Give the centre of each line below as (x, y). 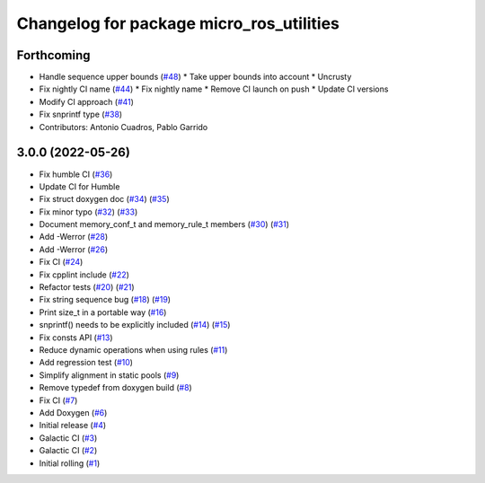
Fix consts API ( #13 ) (76, 338)
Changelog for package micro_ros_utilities (178, 23)
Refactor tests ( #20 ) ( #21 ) (87, 287)
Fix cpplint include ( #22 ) (84, 275)
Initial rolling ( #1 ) (70, 463)
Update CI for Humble (79, 186)
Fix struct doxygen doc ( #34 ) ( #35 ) (104, 199)
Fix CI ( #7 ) (58, 400)
